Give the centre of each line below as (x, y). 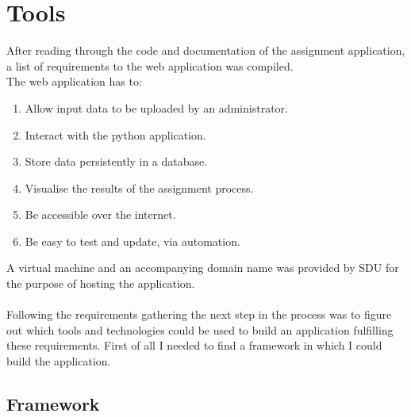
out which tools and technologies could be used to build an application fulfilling (200, 329)
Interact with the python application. (115, 134)
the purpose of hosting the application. (101, 283)
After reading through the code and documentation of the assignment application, (206, 50)
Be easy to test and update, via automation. (133, 241)
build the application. (59, 361)
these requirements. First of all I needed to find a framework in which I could (194, 345)
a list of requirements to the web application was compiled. (150, 65)
